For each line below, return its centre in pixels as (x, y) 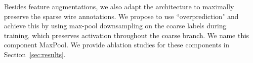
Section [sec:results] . (35, 54)
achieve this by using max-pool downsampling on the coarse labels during (115, 26)
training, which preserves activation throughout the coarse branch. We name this (126, 35)
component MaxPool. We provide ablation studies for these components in (117, 45)
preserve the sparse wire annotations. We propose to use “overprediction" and (121, 16)
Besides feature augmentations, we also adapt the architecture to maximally (119, 6)
